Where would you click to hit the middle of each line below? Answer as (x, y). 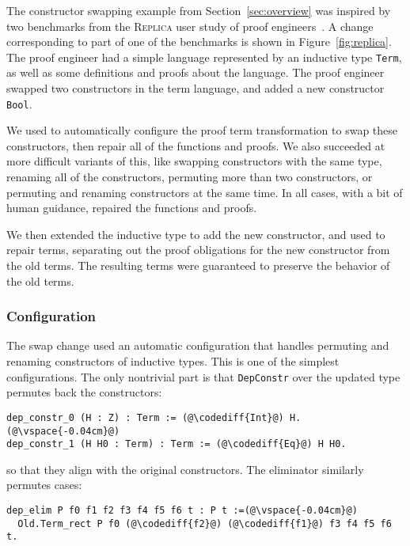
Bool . (19, 103)
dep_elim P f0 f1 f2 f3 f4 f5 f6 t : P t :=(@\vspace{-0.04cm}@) (182, 511)
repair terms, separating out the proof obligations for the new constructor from (198, 250)
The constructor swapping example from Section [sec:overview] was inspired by (199, 10)
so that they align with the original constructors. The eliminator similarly (185, 469)
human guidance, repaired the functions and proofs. (132, 208)
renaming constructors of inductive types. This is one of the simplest (173, 361)
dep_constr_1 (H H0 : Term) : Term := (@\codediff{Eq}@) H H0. (177, 444)
